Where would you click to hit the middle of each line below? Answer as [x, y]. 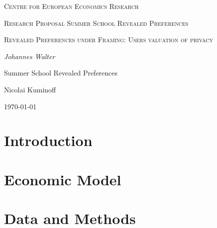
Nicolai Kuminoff [30, 89]
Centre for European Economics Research [71, 6]
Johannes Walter [30, 56]
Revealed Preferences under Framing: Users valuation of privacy [109, 39]
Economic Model [63, 179]
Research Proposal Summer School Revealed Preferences [96, 23]
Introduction [48, 140]
